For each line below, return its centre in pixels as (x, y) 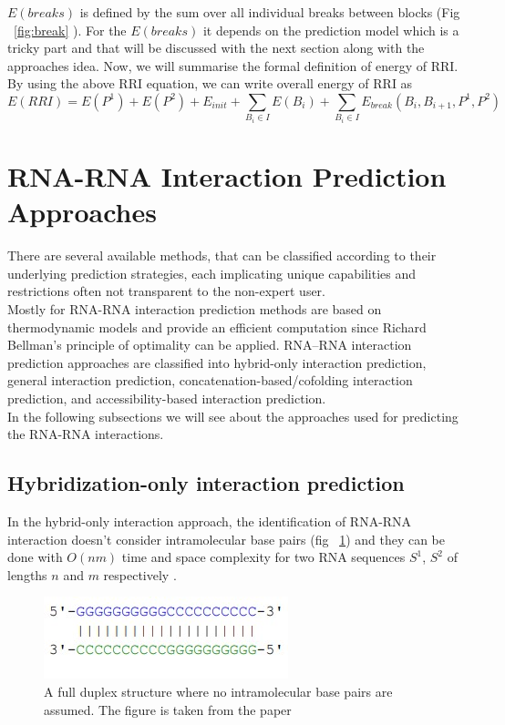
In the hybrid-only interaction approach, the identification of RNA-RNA (210, 521)
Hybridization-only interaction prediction (206, 483)
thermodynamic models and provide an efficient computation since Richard (217, 327)
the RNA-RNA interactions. (86, 434)
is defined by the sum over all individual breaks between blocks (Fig (270, 12)
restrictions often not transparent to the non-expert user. (167, 291)
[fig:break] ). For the (70, 30)
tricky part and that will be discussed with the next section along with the (216, 48)
